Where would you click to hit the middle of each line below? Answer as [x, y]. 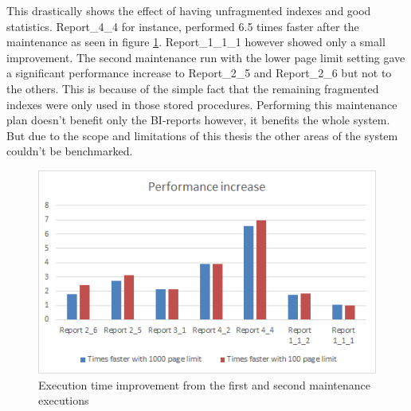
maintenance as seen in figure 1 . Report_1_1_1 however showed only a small [196, 42]
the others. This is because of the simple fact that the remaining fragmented [193, 88]
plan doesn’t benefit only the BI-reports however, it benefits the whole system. [198, 120]
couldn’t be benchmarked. [70, 151]
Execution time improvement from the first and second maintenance [204, 384]
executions [64, 400]
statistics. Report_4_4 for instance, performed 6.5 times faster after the [183, 26]
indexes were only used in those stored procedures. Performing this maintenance [202, 104]
